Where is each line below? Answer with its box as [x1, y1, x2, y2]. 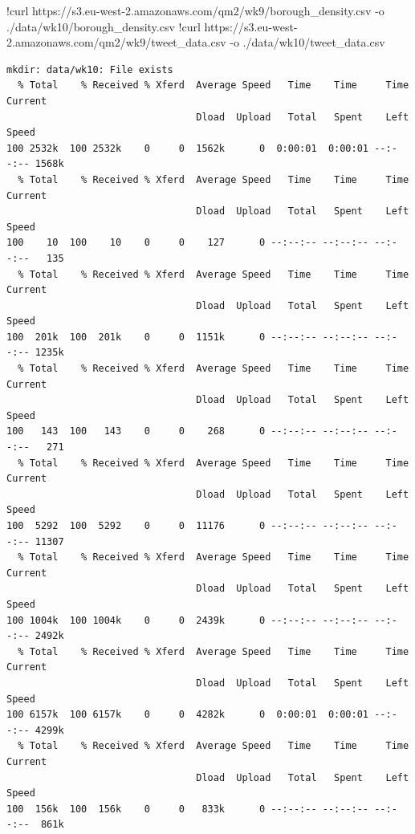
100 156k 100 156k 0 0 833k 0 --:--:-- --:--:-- [6, 803, 369, 815]
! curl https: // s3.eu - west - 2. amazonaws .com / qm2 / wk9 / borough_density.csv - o [6, 2, 384, 18]
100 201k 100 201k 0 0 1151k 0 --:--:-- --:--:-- [6, 331, 369, 343]
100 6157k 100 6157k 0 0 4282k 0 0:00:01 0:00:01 [6, 709, 369, 721]
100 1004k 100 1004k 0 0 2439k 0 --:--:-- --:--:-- [6, 614, 369, 626]
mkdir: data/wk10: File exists [6, 63, 173, 75]
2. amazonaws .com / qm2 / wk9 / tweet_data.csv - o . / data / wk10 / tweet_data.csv [6, 34, 385, 51]
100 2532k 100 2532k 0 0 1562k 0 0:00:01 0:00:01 [6, 142, 369, 154]
